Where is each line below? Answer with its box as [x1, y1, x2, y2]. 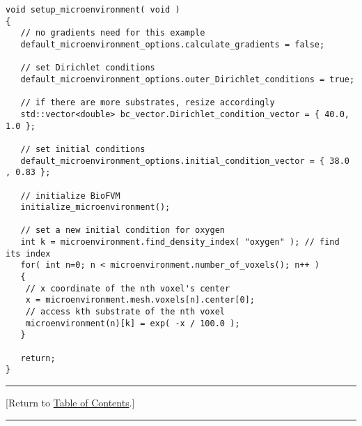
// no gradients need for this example [20, 28, 205, 38]
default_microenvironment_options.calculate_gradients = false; [20, 39, 325, 50]
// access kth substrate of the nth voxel [25, 307, 225, 317]
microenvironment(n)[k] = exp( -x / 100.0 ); [25, 318, 240, 328]
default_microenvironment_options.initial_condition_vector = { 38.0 [20, 155, 349, 166]
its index [6, 248, 51, 259]
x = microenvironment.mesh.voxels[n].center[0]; [25, 295, 255, 305]
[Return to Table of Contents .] [6, 395, 135, 409]
